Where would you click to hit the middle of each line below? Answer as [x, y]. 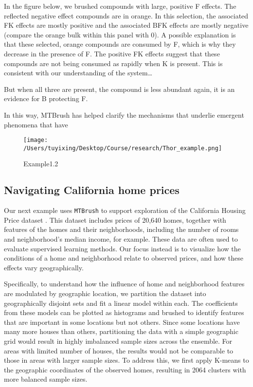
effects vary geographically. [44, 267]
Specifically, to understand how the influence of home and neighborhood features [124, 284]
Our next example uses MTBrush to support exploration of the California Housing [125, 210]
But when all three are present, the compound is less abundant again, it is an [119, 89]
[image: [36, 140]
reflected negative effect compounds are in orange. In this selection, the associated [126, 15]
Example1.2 [41, 164]
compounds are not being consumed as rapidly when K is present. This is [113, 63]
